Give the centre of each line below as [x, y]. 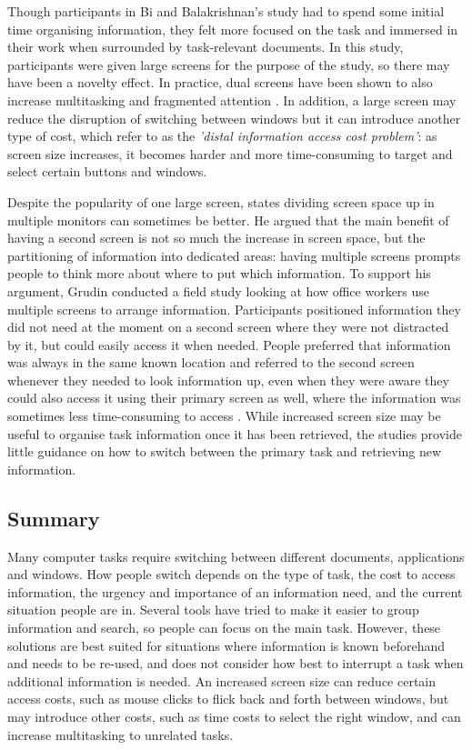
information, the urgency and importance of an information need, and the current [235, 591]
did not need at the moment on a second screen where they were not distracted [228, 327]
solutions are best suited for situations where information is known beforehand [226, 645]
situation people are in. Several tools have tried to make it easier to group [213, 610]
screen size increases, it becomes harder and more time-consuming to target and [230, 153]
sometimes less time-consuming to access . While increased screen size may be [224, 416]
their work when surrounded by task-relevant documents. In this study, [206, 47]
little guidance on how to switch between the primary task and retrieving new [225, 451]
